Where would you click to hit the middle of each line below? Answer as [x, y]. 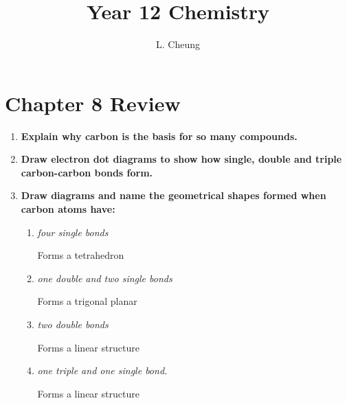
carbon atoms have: [68, 209]
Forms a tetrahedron [81, 255]
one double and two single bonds [105, 278]
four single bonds [73, 232]
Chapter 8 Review [93, 103]
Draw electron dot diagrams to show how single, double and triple [181, 159]
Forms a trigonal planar [87, 301]
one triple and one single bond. [102, 370]
